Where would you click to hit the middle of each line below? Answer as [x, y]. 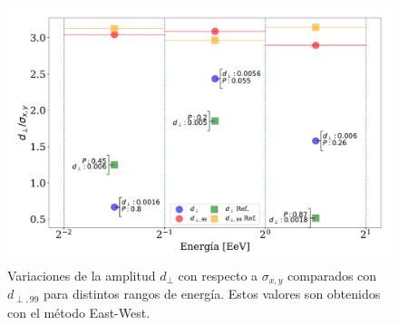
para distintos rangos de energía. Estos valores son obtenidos [212, 294]
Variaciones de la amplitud [82, 275]
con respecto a [218, 275]
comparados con [332, 275]
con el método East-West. [79, 312]
